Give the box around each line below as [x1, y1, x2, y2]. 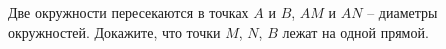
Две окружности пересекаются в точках [8, 2, 249, 22]
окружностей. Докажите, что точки [8, 21, 221, 42]
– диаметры [367, 2, 438, 22]
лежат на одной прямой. [282, 21, 429, 42]
